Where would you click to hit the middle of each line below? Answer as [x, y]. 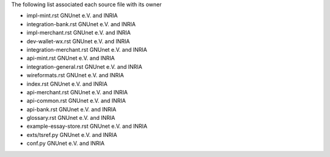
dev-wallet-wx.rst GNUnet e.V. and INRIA [78, 41]
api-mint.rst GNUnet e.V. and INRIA [71, 58]
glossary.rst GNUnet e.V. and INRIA [71, 118]
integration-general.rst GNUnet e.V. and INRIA [85, 66]
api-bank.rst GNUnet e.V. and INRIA [71, 109]
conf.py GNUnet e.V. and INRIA [66, 144]
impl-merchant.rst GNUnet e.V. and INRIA [79, 33]
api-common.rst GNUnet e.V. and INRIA [76, 101]
